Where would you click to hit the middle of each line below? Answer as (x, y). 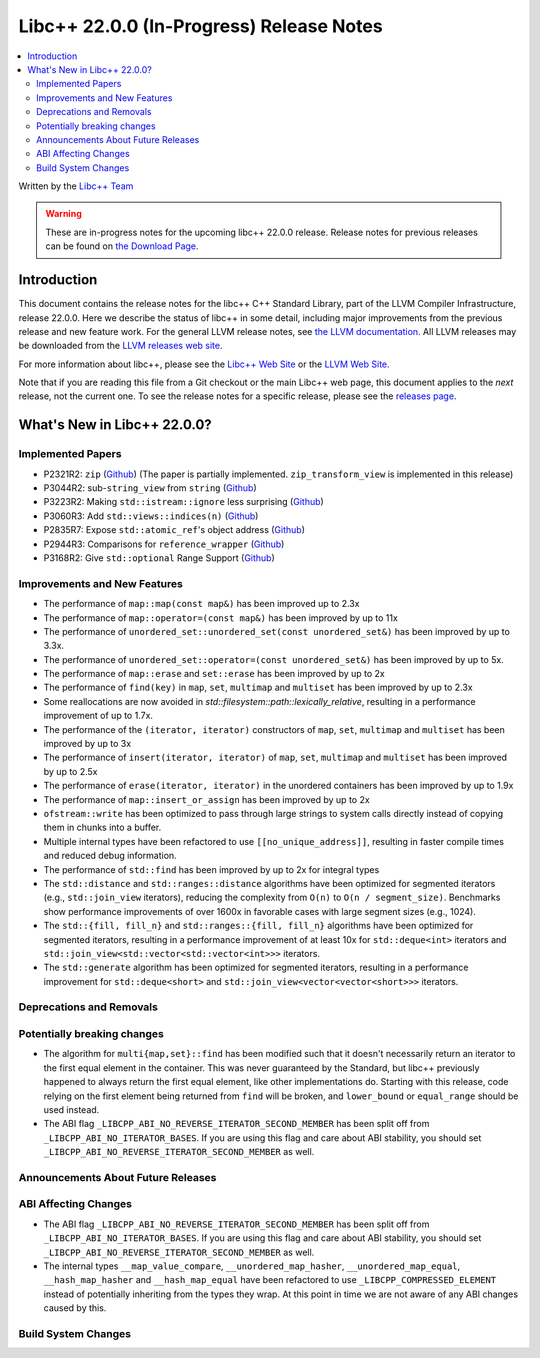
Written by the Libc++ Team (76, 186)
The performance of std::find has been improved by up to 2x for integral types (211, 869)
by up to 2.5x (70, 771)
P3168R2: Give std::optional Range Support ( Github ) (159, 557)
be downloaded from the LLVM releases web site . (120, 346)
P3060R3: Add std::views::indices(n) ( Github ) (151, 516)
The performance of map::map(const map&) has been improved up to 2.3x (201, 604)
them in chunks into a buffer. (102, 827)
